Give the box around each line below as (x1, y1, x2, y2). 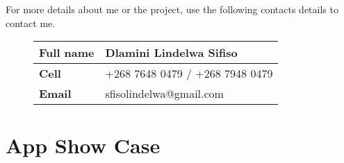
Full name (39, 44, 95, 61)
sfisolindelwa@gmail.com (105, 85, 224, 102)
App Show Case (6, 131, 161, 160)
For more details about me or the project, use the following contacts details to (6, 2, 338, 16)
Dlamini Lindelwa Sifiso (105, 44, 238, 61)
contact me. (6, 15, 56, 30)
